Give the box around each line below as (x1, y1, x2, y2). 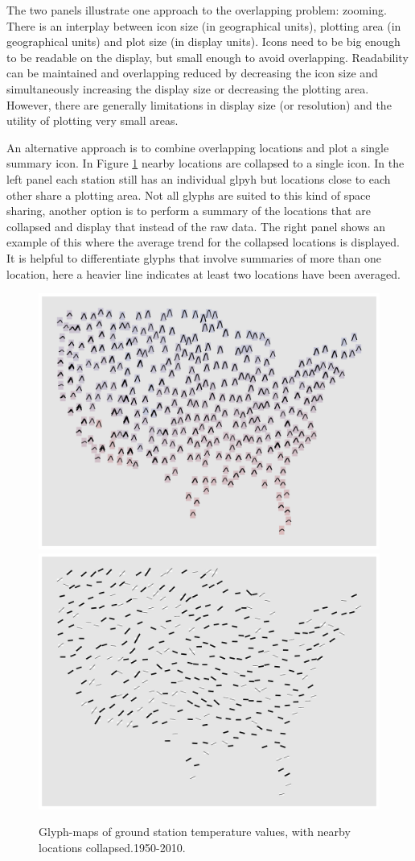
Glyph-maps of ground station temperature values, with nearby (39, 823, 351, 840)
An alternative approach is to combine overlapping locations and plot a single (6, 139, 389, 155)
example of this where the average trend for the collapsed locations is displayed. (6, 234, 400, 250)
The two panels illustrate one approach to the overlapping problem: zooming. (6, 2, 387, 18)
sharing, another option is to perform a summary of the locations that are (6, 202, 371, 219)
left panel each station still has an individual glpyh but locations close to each (6, 170, 391, 187)
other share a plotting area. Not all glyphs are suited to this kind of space (6, 186, 371, 203)
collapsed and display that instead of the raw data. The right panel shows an (6, 217, 386, 234)
